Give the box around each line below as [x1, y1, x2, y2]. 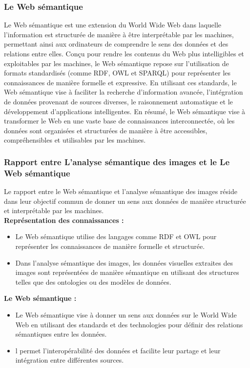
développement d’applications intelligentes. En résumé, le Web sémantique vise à [4, 106, 246, 116]
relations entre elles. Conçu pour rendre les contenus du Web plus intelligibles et [4, 49, 244, 58]
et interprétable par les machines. [4, 205, 104, 216]
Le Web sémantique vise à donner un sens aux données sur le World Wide [15, 310, 237, 320]
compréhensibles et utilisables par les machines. [4, 135, 146, 145]
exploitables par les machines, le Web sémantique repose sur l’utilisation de [4, 58, 229, 68]
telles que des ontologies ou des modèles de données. [15, 276, 171, 287]
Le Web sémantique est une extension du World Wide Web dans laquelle [4, 20, 222, 30]
